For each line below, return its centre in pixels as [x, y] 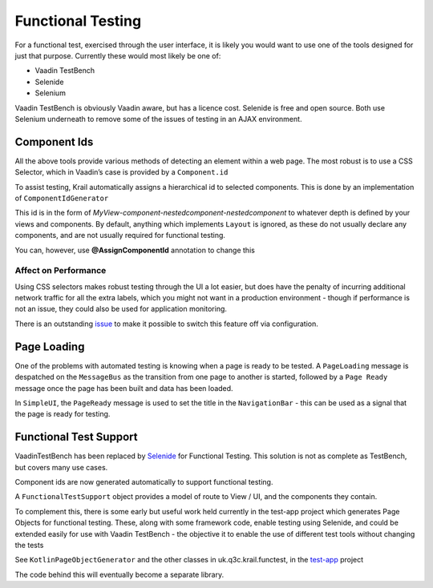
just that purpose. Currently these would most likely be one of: [118, 55]
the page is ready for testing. [63, 414]
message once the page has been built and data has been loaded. [124, 388]
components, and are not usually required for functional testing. [120, 236]
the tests [29, 545]
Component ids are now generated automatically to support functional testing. [144, 482]
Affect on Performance [61, 271]
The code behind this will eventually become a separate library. [119, 574]
